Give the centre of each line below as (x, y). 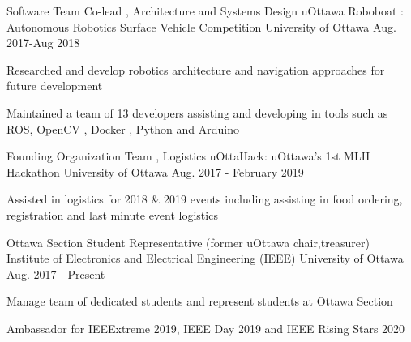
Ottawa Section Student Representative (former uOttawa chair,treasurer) (188, 242)
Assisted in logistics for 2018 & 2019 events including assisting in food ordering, (205, 199)
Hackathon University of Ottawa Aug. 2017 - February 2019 (155, 171)
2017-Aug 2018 (43, 43)
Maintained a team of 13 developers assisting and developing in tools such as (197, 112)
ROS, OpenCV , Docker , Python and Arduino (123, 128)
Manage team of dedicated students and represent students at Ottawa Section (200, 301)
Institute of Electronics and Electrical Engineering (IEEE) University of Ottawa (205, 258)
